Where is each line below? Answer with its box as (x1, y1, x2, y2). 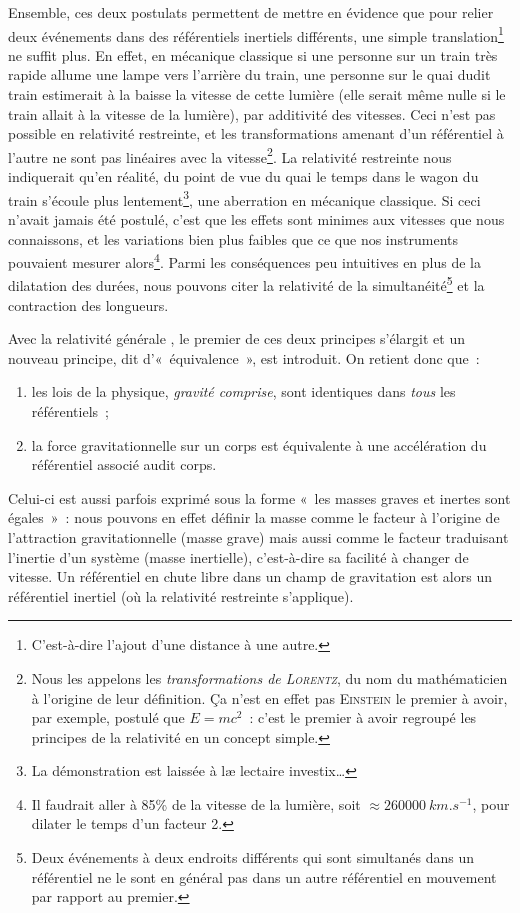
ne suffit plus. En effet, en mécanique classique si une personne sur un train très (8, 44, 498, 65)
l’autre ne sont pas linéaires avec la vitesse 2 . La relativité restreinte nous (8, 143, 452, 167)
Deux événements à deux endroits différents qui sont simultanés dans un (31, 847, 474, 868)
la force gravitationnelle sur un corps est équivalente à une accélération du (31, 434, 487, 455)
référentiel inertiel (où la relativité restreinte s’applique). (8, 585, 354, 606)
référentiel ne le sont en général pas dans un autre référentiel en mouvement (31, 866, 497, 887)
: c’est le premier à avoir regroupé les (249, 707, 477, 728)
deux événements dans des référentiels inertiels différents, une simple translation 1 (8, 22, 504, 46)
